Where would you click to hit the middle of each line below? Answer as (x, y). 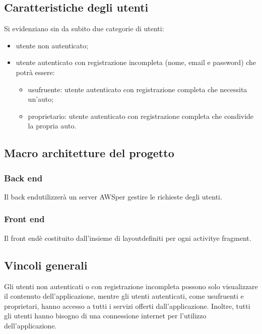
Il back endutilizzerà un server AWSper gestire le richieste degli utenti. (113, 196)
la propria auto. (52, 126)
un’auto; (41, 99)
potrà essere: (35, 72)
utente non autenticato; (52, 45)
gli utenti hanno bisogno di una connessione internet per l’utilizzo (105, 316)
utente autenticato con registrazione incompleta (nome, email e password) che (136, 62)
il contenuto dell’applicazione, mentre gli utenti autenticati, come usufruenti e (124, 296)
